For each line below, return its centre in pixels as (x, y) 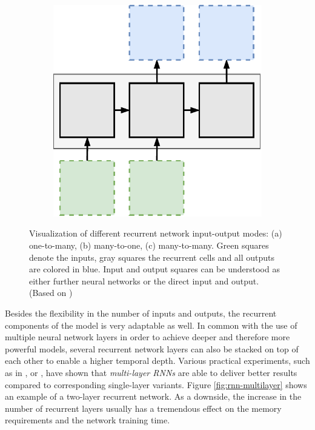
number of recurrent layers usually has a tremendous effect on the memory (143, 408)
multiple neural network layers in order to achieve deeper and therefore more (148, 337)
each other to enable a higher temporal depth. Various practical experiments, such (157, 361)
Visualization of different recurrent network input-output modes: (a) (156, 233)
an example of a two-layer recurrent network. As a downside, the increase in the (153, 396)
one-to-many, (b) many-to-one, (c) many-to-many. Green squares (149, 245)
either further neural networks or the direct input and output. (144, 281)
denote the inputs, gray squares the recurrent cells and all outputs (152, 257)
